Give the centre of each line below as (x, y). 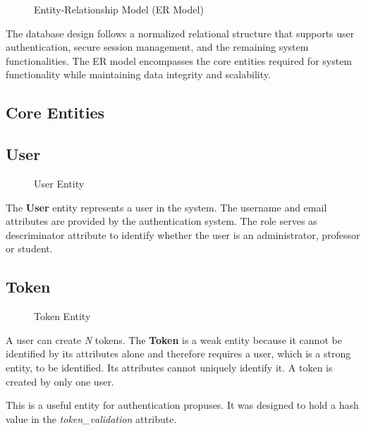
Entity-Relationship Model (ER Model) (119, 9)
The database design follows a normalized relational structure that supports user (180, 33)
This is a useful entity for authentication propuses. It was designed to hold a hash (182, 405)
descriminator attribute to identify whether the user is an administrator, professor (183, 234)
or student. (29, 248)
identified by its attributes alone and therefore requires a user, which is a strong (178, 354)
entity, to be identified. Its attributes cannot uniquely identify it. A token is (169, 367)
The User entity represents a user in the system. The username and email (166, 207)
